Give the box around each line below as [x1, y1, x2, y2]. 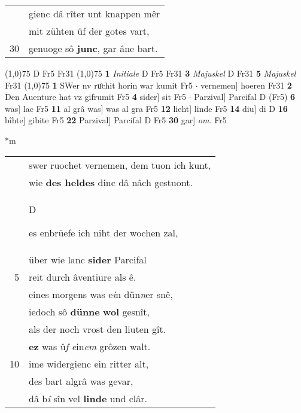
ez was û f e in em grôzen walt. [29, 339, 151, 353]
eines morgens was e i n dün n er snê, [29, 287, 173, 301]
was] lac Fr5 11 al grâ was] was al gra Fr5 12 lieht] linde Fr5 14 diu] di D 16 [5, 102, 288, 114]
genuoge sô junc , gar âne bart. [29, 41, 158, 55]
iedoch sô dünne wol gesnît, [29, 304, 150, 318]
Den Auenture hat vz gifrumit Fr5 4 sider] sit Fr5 [5, 90, 187, 103]
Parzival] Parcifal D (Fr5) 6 [194, 90, 296, 103]
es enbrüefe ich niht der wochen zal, [29, 225, 178, 239]
